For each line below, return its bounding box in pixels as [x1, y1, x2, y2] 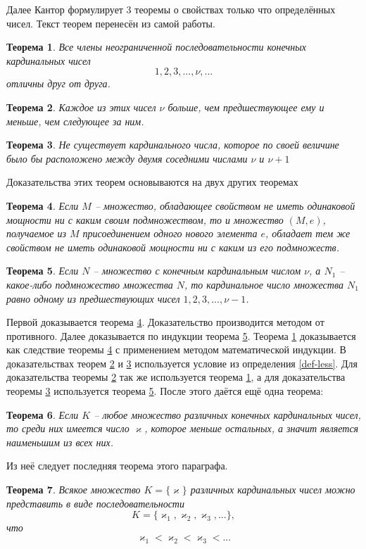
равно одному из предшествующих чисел [6, 291, 180, 305]
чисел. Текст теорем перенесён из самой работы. [6, 15, 215, 30]
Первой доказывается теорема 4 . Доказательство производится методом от [6, 315, 324, 329]
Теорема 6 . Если [6, 407, 79, 422]
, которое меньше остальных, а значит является [144, 421, 359, 436]
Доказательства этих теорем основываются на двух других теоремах [6, 175, 298, 189]
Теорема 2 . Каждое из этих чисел [6, 99, 156, 114]
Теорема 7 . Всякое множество [6, 482, 141, 497]
